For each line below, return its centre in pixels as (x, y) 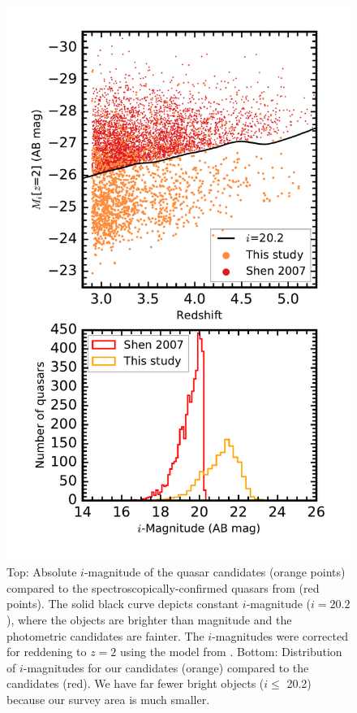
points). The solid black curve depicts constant (123, 604)
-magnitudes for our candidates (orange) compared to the (166, 667)
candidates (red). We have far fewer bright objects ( (135, 683)
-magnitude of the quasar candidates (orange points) (215, 572)
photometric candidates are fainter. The (105, 635)
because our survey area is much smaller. (108, 699)
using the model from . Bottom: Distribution (231, 652)
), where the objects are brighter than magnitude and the (149, 619)
